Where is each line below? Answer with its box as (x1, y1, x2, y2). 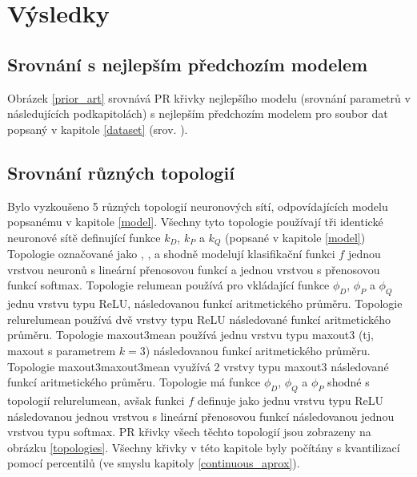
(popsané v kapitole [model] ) (225, 228, 366, 245)
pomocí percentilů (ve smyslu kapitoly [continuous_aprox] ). (7, 455, 300, 471)
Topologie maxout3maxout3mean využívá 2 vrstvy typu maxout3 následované (7, 358, 389, 374)
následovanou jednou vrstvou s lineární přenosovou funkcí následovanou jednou (7, 407, 395, 424)
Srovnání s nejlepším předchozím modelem (7, 51, 368, 76)
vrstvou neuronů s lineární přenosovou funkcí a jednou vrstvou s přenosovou (7, 261, 380, 277)
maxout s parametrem (7, 342, 116, 358)
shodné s (327, 374, 370, 390)
